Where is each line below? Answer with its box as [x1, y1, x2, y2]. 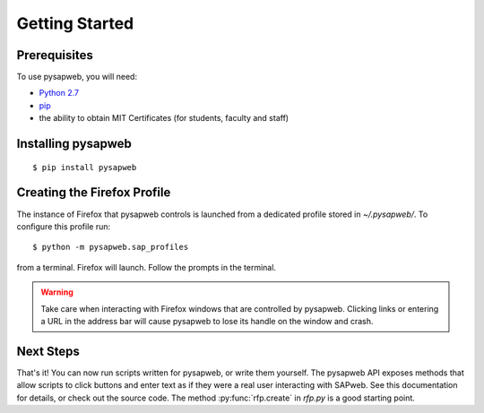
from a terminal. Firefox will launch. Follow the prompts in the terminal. [16, 262, 277, 272]
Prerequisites [16, 47, 93, 63]
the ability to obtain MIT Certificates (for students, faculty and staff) [39, 113, 290, 124]
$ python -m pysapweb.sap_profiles [32, 242, 189, 253]
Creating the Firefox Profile [16, 185, 171, 201]
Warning [40, 287, 73, 297]
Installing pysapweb [16, 136, 132, 151]
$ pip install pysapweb [32, 162, 137, 172]
